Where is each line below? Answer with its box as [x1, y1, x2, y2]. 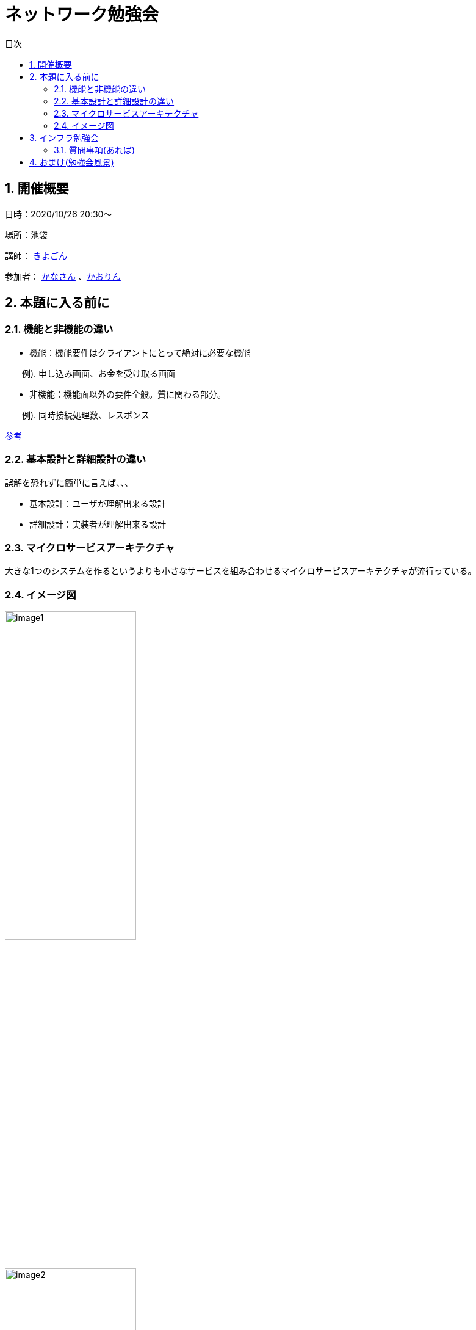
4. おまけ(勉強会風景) [29, 156, 114, 167]
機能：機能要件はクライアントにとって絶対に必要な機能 [29, 347, 251, 358]
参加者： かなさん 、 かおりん [5, 271, 121, 282]
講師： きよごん [5, 250, 67, 261]
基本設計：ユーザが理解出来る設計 [29, 498, 166, 509]
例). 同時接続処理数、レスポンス [21, 409, 150, 420]
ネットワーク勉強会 [5, 4, 159, 25]
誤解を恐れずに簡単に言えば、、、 [5, 477, 133, 488]
